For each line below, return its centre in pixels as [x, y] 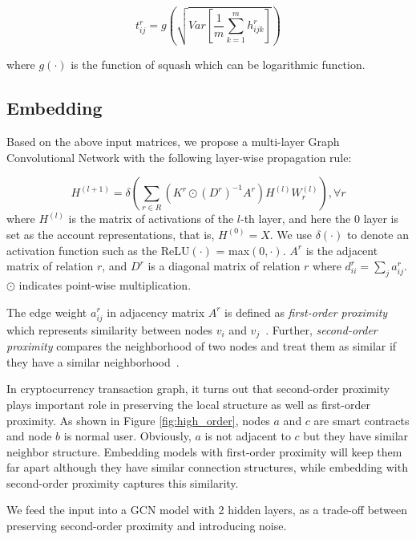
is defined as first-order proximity [306, 312]
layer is [381, 219]
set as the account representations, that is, [111, 234]
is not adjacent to [248, 436]
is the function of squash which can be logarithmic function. [218, 65]
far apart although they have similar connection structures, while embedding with [207, 467]
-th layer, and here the [295, 219]
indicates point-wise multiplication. [105, 284]
